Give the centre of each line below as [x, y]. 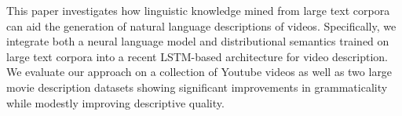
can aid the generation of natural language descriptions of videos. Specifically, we [201, 25]
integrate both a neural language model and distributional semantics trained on [198, 41]
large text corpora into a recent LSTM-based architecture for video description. [197, 56]
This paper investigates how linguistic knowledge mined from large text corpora [198, 10]
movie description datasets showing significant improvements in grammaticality [197, 87]
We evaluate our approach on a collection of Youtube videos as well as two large [199, 72]
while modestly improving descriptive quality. [115, 102]
